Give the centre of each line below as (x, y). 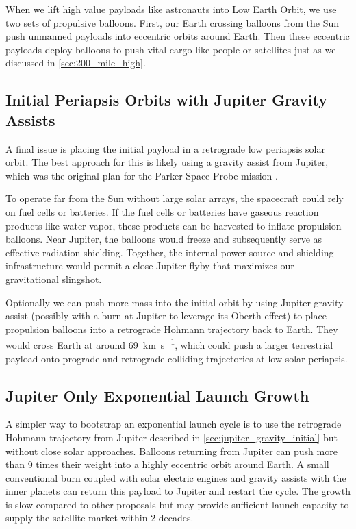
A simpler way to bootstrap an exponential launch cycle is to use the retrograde (174, 424)
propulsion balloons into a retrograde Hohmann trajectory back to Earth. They (172, 329)
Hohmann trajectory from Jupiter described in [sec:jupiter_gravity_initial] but (171, 437)
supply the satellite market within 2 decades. (100, 518)
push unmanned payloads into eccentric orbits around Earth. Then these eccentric (178, 36)
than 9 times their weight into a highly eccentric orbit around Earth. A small (167, 464)
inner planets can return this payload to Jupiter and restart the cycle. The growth (178, 491)
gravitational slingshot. (54, 279)
